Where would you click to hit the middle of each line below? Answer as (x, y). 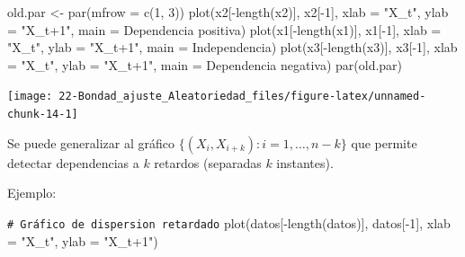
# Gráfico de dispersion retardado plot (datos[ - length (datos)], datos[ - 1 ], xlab (229, 222)
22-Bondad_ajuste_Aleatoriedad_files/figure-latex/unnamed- (242, 97)
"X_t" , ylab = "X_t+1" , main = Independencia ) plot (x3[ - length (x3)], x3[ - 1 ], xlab (232, 47)
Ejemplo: (32, 193)
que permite (384, 142)
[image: (30, 97)
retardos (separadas (208, 162)
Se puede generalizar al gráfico (91, 142)
